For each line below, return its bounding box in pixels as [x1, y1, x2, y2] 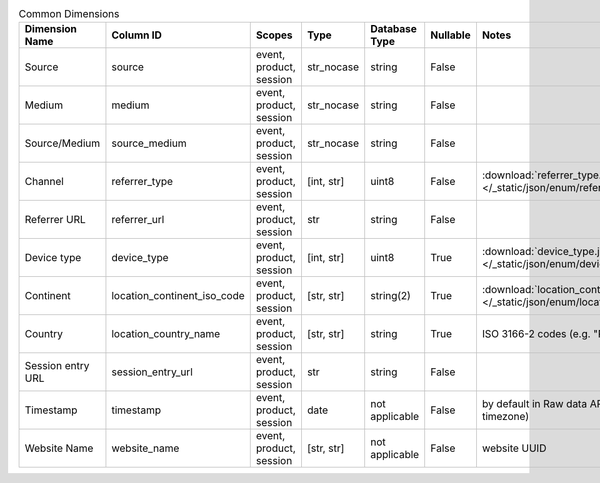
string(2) [370, 289, 412, 303]
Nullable [430, 28, 471, 42]
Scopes [255, 28, 294, 42]
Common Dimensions [18, 7, 120, 21]
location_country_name [111, 327, 221, 341]
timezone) [481, 410, 530, 424]
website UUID [481, 441, 547, 455]
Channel [24, 175, 64, 189]
